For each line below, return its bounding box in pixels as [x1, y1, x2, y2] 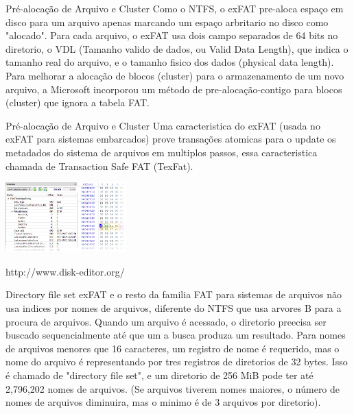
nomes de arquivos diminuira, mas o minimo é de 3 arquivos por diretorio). [5, 395, 321, 409]
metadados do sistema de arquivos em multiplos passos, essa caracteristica [5, 145, 318, 159]
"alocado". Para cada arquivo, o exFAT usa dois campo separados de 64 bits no [5, 28, 338, 42]
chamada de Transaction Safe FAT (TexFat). [5, 158, 193, 173]
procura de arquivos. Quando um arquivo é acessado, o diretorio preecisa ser [5, 314, 327, 328]
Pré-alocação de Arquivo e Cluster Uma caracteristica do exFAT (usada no [5, 118, 320, 132]
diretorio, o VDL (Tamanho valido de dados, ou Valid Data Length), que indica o [5, 41, 349, 56]
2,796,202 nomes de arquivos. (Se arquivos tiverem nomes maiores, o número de [5, 381, 340, 395]
